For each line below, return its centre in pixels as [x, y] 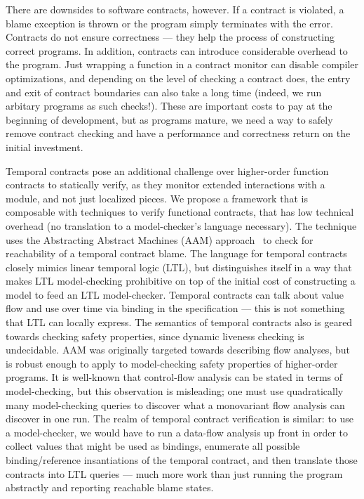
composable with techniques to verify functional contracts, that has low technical [180, 212]
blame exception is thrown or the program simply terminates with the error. [169, 23]
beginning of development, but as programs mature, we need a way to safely [169, 119]
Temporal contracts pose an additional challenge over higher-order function [167, 170]
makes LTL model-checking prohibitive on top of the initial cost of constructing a [181, 281]
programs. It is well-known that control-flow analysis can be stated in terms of [174, 377]
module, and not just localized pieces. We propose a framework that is [157, 198]
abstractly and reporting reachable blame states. [110, 487]
